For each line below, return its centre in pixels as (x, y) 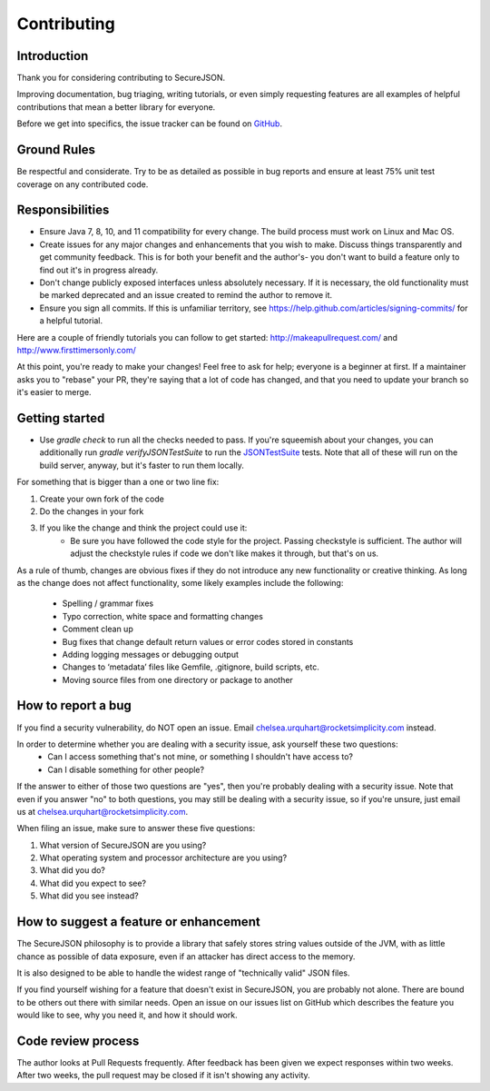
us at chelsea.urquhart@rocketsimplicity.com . (103, 811)
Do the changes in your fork (92, 511)
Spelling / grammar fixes (108, 603)
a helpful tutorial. (71, 321)
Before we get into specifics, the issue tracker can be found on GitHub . (150, 124)
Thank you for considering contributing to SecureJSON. (121, 78)
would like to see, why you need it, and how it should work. (127, 1015)
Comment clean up (98, 629)
